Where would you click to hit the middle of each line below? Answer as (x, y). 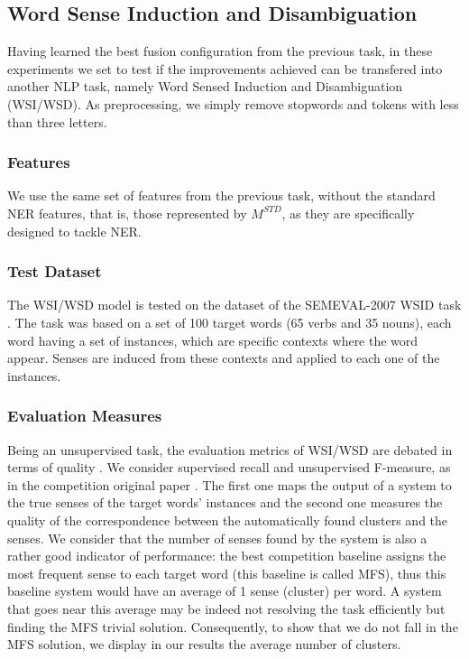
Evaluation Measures (85, 416)
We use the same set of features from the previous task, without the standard (221, 195)
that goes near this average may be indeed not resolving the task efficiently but (226, 608)
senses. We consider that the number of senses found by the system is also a (217, 538)
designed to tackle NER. (74, 231)
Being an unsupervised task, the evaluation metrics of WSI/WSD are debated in (230, 449)
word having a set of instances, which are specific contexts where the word (213, 340)
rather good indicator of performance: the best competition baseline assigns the (227, 556)
